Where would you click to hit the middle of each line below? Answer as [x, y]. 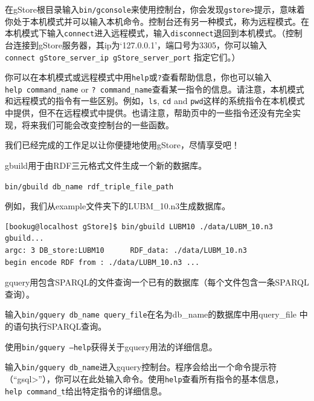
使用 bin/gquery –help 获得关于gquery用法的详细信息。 [111, 346]
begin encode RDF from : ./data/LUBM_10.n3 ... [102, 262]
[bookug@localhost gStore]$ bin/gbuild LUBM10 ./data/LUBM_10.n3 [139, 227]
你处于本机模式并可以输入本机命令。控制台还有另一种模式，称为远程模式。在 [157, 21]
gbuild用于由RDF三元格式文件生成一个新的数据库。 [106, 165]
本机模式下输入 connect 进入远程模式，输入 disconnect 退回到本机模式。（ [145, 33]
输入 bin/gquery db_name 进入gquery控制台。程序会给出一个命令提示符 [141, 367]
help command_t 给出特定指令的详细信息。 [86, 390]
